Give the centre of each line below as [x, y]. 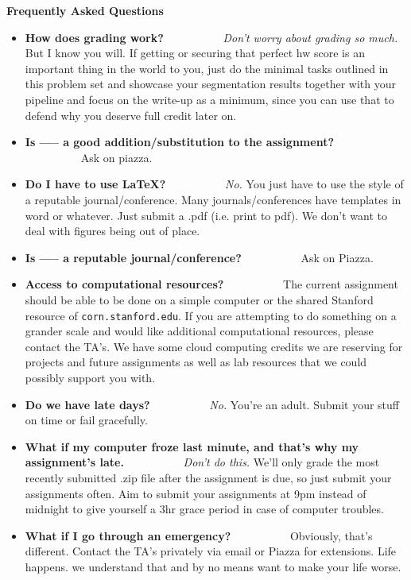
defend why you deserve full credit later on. [131, 115]
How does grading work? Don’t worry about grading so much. [211, 37]
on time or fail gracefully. [86, 420]
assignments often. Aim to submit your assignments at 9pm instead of [196, 493]
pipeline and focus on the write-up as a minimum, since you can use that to [209, 99]
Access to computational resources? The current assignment [211, 284]
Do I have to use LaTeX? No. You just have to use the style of [214, 184]
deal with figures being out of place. [112, 231]
